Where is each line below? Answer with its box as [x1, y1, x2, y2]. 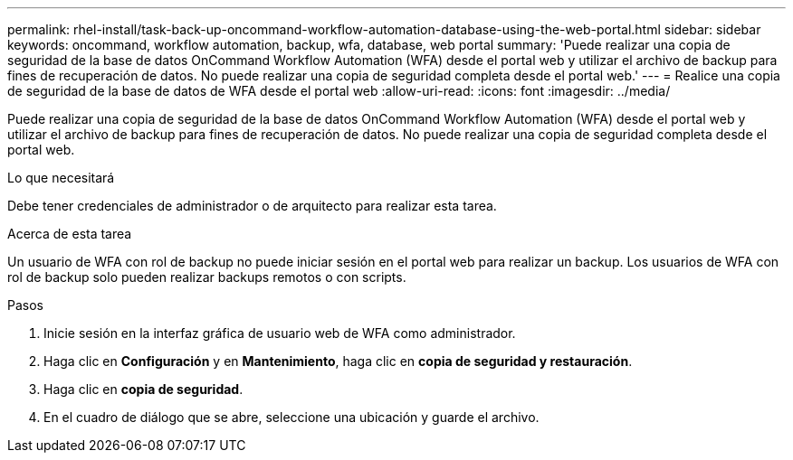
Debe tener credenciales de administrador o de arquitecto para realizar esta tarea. [7, 198, 497, 213]
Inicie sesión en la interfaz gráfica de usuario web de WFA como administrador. [43, 325, 516, 341]
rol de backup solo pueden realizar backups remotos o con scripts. [7, 269, 406, 285]
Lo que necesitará [7, 170, 115, 185]
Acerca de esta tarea [7, 226, 132, 241]
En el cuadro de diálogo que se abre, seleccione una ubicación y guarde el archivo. [43, 409, 540, 425]
